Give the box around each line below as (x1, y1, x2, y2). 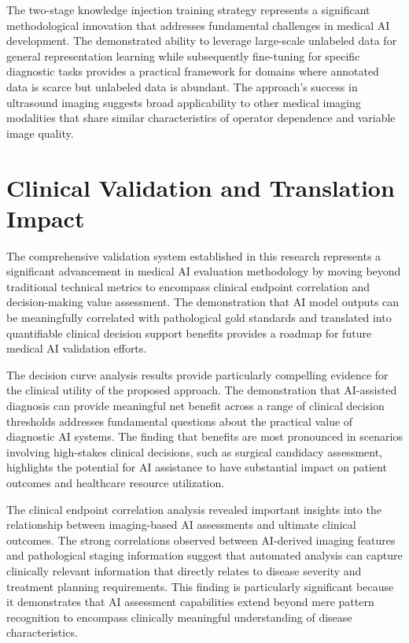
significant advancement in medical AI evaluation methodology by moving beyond (6, 263, 401, 279)
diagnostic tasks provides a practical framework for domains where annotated (6, 63, 379, 79)
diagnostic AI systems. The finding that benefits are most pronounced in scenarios (6, 428, 403, 445)
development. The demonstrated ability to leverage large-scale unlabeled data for (6, 32, 397, 49)
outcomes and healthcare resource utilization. (6, 474, 225, 490)
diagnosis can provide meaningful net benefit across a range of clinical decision (6, 397, 385, 413)
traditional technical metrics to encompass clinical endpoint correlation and (6, 278, 370, 294)
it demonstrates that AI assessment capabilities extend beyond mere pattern (6, 593, 374, 610)
